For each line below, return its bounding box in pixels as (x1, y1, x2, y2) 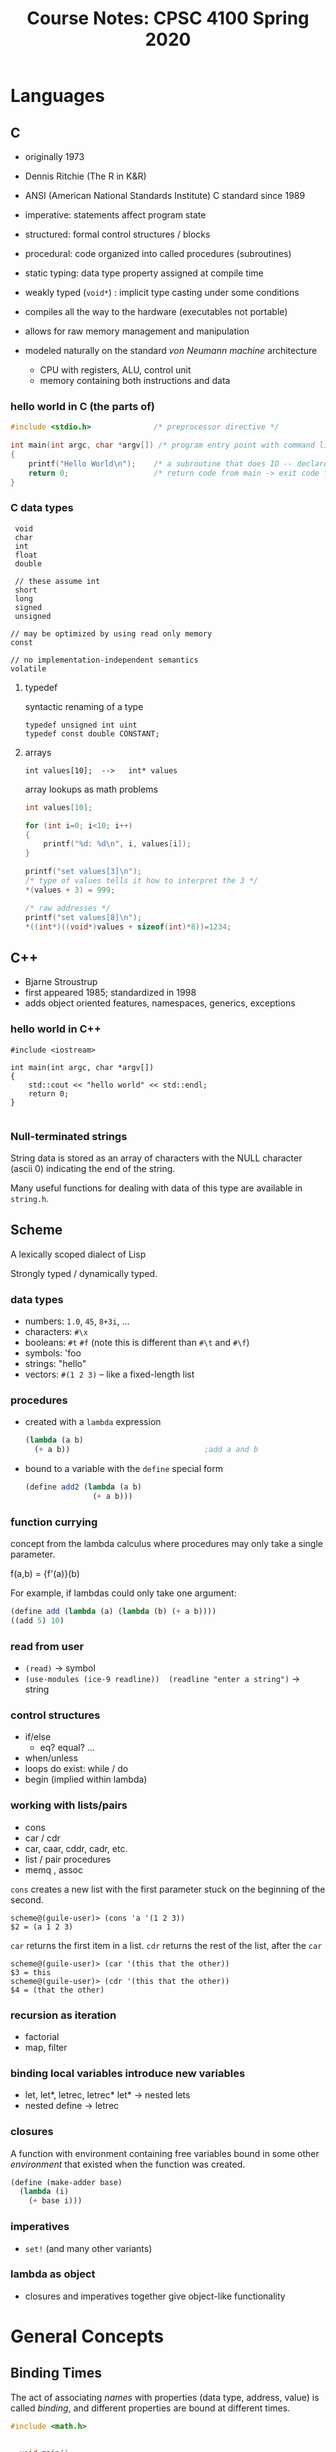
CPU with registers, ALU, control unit (39, 364, 192, 376)
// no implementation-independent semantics (10, 655, 199, 665)
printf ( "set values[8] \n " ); (24, 912, 142, 922)
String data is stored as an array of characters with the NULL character (10, 1152, 303, 1164)
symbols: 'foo (24, 1347, 82, 1359)
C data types (10, 501, 74, 515)
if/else (24, 1731, 52, 1743)
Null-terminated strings (10, 1129, 128, 1143)
